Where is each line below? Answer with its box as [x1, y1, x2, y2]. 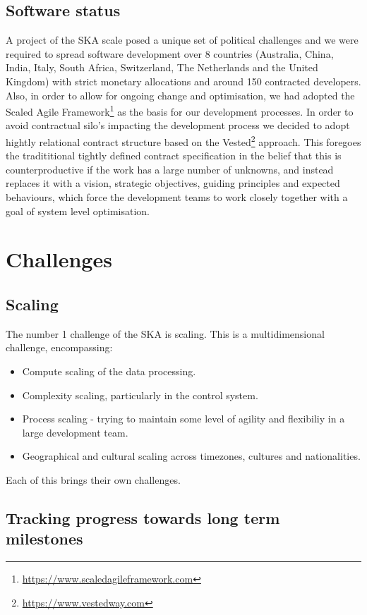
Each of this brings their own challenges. [6, 472, 181, 487]
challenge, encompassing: [6, 340, 113, 355]
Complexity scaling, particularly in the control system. [22, 387, 258, 402]
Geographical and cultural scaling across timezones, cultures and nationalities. [22, 449, 361, 463]
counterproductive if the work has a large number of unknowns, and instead [6, 162, 334, 176]
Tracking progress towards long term [6, 506, 280, 528]
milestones [6, 528, 83, 549]
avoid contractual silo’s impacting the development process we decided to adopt [6, 118, 350, 133]
